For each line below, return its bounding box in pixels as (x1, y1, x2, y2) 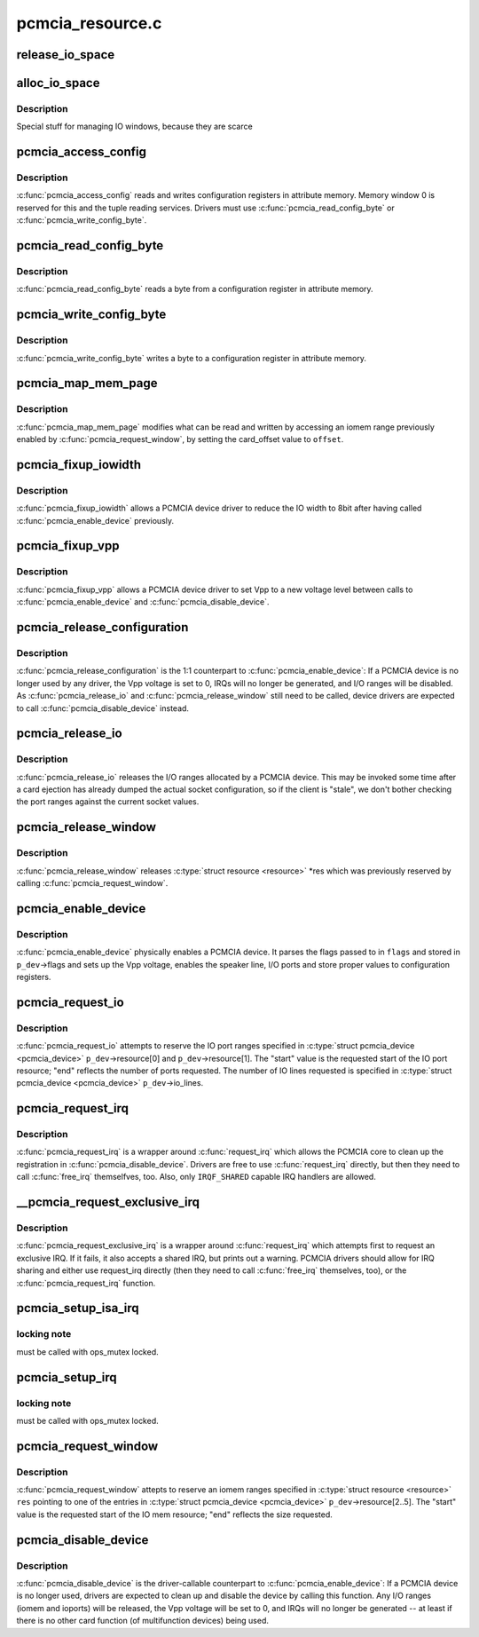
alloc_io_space (16, 75, 100, 91)
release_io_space (16, 47, 115, 62)
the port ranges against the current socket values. (16, 796, 200, 807)
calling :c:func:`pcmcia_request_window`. (16, 878, 169, 889)
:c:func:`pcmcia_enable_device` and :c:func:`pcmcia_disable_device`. (16, 597, 270, 607)
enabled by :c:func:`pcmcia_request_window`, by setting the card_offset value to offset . (16, 434, 344, 445)
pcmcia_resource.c (16, 13, 162, 33)
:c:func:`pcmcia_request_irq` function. (16, 1277, 156, 1288)
